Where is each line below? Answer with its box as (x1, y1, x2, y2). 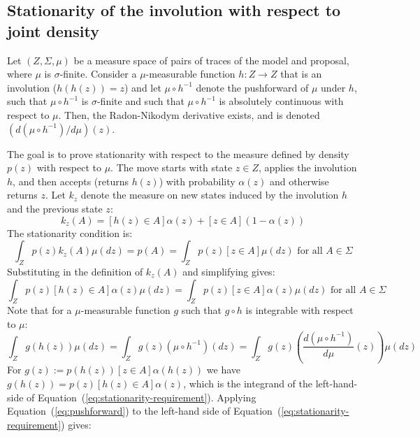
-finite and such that (96, 94, 184, 108)
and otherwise (269, 173, 329, 188)
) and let (124, 80, 161, 94)
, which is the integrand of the (183, 376, 313, 391)
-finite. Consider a (59, 66, 137, 81)
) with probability (159, 173, 236, 188)
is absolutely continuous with (219, 94, 344, 108)
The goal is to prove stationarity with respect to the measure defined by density (7, 146, 349, 161)
